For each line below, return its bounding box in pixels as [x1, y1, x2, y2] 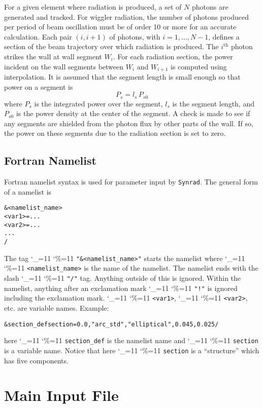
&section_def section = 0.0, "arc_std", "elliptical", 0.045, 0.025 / [4, 320, 219, 328]
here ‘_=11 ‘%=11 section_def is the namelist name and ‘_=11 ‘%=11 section [4, 335, 258, 346]
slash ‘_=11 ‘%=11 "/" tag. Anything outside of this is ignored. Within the [4, 273, 241, 283]
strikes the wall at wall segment [4, 51, 102, 61]
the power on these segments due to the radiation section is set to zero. [4, 128, 226, 138]
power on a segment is [4, 81, 73, 92]
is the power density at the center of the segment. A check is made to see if [16, 108, 250, 119]
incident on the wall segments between [4, 61, 124, 71]
